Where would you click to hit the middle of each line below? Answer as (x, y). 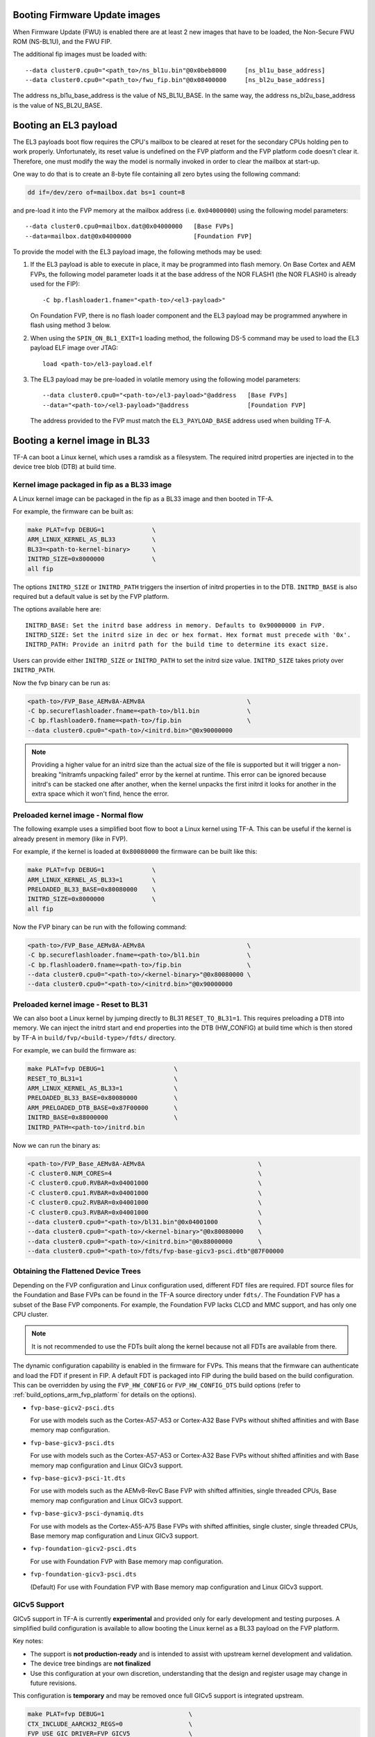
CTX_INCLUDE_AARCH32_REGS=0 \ (110, 1724)
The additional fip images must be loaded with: (80, 54)
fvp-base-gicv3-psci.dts (72, 1443)
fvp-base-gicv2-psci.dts (72, 1408)
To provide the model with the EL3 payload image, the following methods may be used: (137, 252)
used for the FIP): (55, 284)
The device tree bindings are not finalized (91, 1663)
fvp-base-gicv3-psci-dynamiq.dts (87, 1514)
